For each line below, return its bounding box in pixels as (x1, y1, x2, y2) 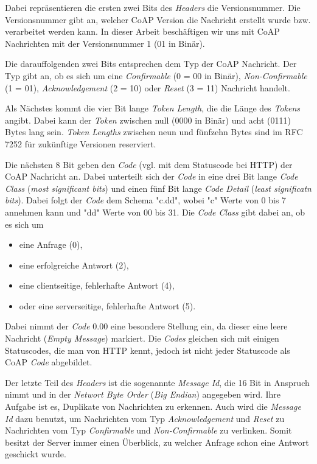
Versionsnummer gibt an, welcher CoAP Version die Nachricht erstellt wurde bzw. (5, 13, 311, 26)
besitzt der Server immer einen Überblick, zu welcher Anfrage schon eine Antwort (5, 435, 309, 448)
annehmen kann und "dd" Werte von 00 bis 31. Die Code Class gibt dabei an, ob (5, 205, 305, 218)
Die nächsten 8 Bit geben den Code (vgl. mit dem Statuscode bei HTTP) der (5, 158, 293, 170)
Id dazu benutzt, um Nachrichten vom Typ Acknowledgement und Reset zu (5, 412, 285, 424)
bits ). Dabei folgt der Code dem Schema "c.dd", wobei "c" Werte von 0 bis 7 (5, 194, 287, 206)
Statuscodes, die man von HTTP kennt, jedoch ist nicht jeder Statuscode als (5, 343, 290, 356)
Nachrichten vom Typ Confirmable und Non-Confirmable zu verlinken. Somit (5, 424, 292, 437)
